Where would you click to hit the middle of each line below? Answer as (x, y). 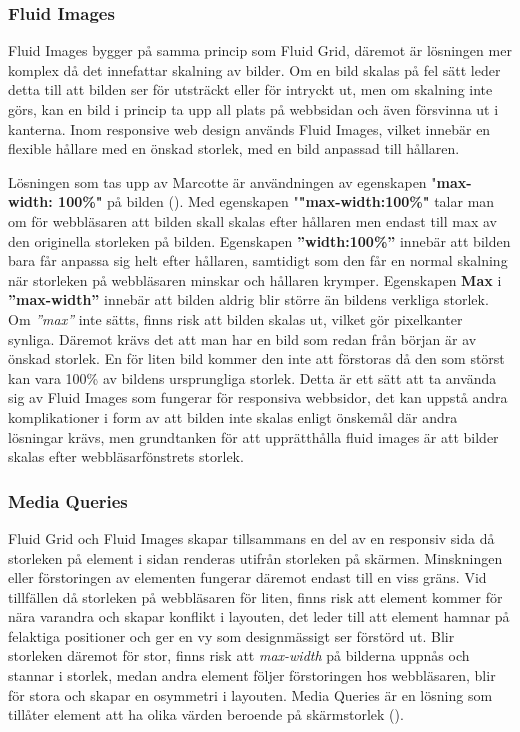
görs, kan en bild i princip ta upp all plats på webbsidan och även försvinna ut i (253, 109)
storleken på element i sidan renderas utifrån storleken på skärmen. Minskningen (255, 557)
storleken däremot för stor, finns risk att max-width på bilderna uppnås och (239, 655)
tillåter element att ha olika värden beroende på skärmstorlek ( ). (206, 714)
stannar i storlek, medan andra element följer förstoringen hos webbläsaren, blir (252, 675)
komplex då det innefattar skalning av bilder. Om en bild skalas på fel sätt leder (254, 69)
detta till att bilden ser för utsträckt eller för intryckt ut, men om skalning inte (250, 89)
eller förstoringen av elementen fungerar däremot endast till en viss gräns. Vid (247, 577)
